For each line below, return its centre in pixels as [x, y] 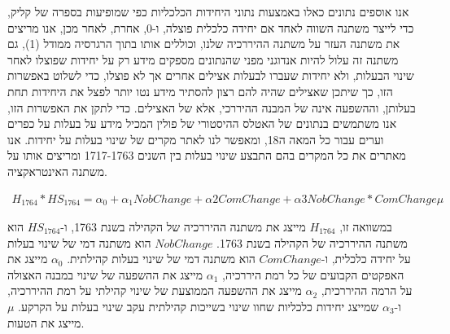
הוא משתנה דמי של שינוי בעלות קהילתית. [161, 259]
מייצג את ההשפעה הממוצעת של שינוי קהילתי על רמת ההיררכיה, [155, 290]
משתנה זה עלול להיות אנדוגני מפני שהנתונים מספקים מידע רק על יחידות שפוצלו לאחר [203, 59]
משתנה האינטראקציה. [57, 171]
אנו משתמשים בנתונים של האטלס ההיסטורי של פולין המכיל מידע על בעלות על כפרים [202, 123]
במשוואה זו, [366, 227]
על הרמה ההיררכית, [367, 290]
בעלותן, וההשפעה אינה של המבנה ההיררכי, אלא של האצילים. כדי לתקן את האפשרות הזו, [212, 107]
